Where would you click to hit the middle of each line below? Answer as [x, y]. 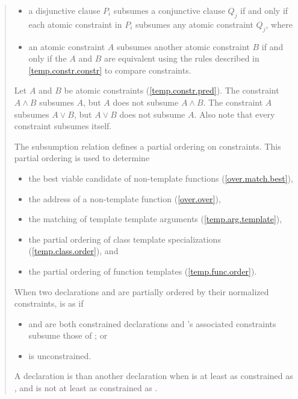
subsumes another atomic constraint [183, 46]
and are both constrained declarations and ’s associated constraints [152, 323]
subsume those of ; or [68, 335]
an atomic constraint [67, 46]
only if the [48, 58]
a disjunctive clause [64, 10]
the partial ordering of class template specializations [125, 239]
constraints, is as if [49, 303]
